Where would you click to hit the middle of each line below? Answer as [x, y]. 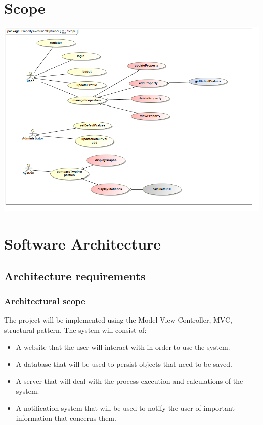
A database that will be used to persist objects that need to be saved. [124, 364]
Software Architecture [83, 244]
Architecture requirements [75, 276]
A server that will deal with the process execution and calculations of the [129, 381]
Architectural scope [45, 301]
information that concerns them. [66, 418]
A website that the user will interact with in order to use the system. [123, 347]
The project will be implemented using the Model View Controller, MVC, [118, 320]
